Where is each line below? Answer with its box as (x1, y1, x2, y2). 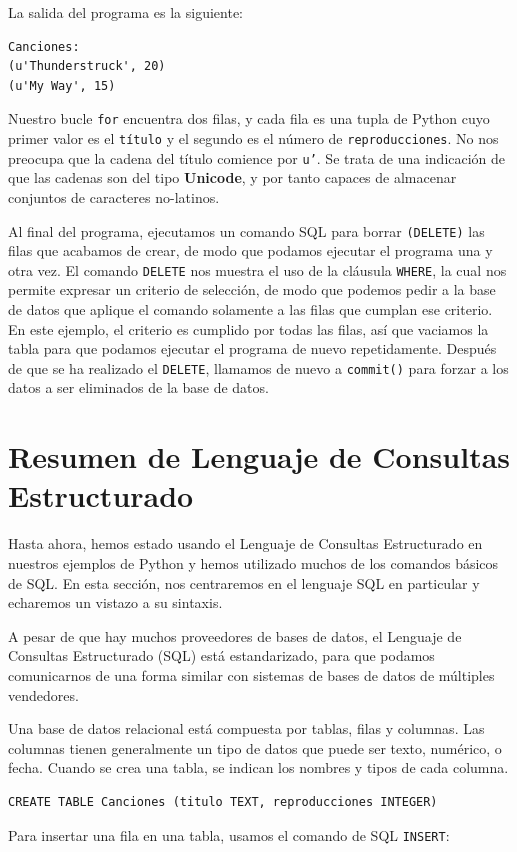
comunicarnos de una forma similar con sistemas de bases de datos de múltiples (8, 664, 495, 685)
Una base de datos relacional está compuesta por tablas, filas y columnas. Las (8, 718, 485, 739)
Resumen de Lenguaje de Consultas (8, 436, 511, 477)
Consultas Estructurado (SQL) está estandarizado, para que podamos (8, 645, 435, 666)
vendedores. (8, 684, 79, 705)
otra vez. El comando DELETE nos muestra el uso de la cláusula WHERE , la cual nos (8, 259, 507, 280)
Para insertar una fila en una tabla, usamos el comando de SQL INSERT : (8, 824, 450, 845)
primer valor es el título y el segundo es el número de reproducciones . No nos (8, 128, 499, 149)
